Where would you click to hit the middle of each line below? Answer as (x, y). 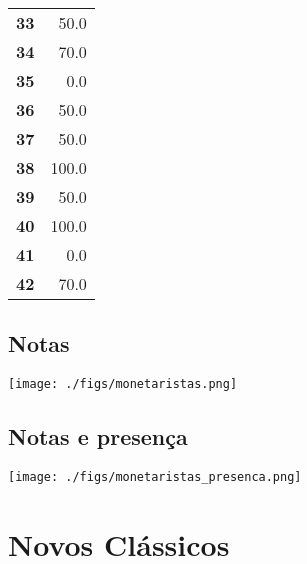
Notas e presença (98, 436)
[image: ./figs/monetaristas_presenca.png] (155, 477)
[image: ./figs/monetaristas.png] (123, 384)
